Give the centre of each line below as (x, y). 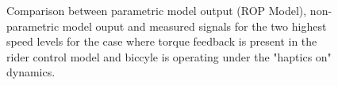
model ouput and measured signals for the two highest (194, 26)
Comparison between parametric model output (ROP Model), (157, 10)
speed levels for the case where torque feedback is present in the (162, 41)
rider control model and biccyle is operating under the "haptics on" (169, 56)
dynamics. (31, 72)
